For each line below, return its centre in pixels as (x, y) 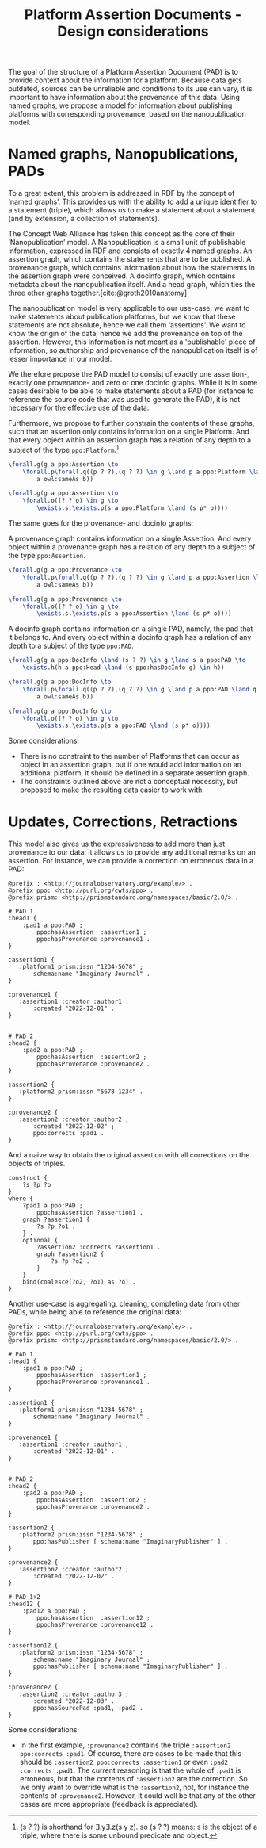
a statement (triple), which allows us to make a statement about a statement (132, 210)
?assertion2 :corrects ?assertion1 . (99, 1247)
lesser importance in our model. (60, 359)
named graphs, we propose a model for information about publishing (120, 105)
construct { (28, 1178)
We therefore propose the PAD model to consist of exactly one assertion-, (129, 374)
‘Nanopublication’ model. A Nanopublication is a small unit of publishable (127, 243)
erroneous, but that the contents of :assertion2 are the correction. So (133, 1779)
